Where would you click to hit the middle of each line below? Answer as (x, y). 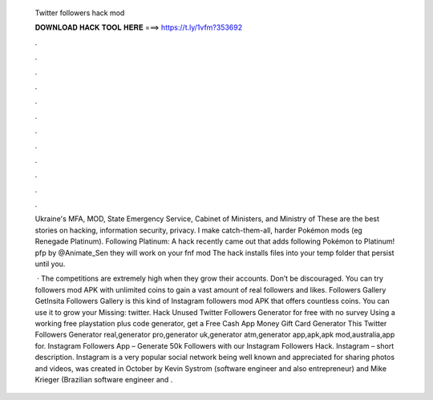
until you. (50, 264)
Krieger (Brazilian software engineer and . (104, 379)
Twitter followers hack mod (80, 13)
